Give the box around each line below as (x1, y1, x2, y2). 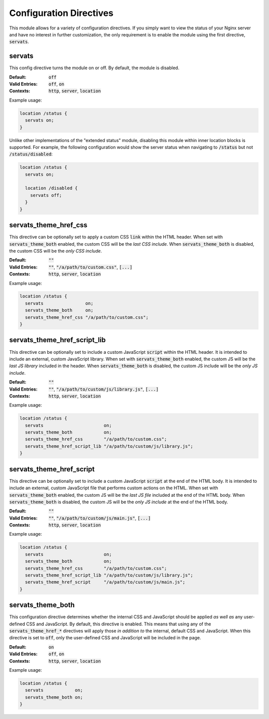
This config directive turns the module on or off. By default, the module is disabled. (9, 65, 179, 71)
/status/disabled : (9, 151, 53, 157)
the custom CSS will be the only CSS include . (9, 248, 102, 254)
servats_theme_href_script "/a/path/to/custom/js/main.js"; (25, 579, 185, 585)
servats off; (30, 192, 62, 198)
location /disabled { (25, 185, 78, 191)
